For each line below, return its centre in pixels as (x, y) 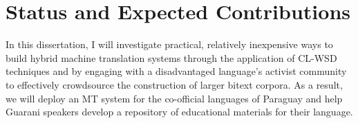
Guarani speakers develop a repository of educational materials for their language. (179, 112)
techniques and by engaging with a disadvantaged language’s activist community (176, 71)
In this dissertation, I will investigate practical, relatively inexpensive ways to (169, 44)
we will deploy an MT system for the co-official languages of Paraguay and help (174, 98)
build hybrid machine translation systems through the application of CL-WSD (171, 57)
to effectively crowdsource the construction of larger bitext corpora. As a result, (174, 84)
